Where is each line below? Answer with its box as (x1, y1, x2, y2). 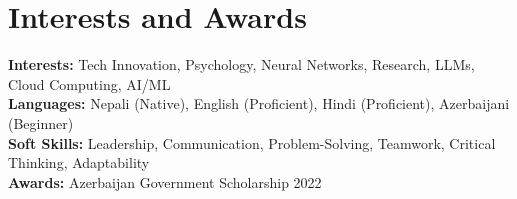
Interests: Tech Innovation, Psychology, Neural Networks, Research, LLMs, (8, 54, 475, 75)
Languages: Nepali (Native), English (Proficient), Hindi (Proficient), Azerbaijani (8, 93, 510, 114)
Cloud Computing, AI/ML (8, 73, 171, 94)
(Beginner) (8, 112, 74, 133)
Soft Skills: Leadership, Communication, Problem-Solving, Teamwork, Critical (8, 132, 496, 153)
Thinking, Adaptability (8, 152, 150, 173)
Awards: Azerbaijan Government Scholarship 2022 (8, 171, 322, 192)
